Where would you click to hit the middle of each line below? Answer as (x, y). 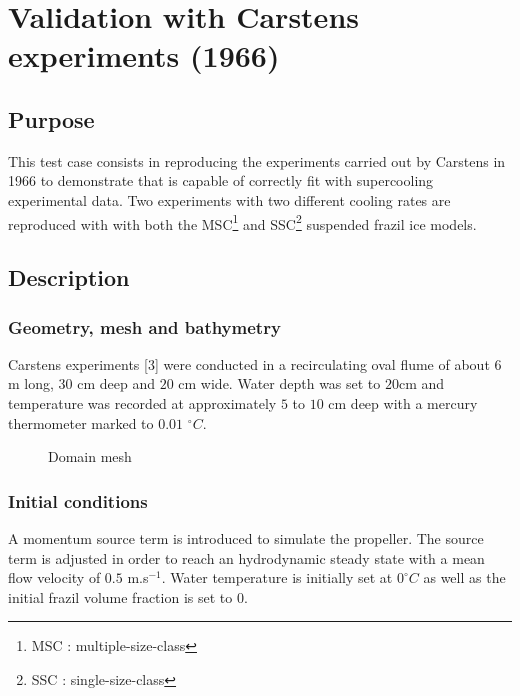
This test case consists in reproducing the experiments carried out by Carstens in (257, 160)
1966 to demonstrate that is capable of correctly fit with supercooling (221, 180)
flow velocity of (54, 577)
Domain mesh (90, 456)
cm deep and (116, 383)
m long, (31, 383)
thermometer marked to (81, 422)
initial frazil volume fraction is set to (120, 596)
